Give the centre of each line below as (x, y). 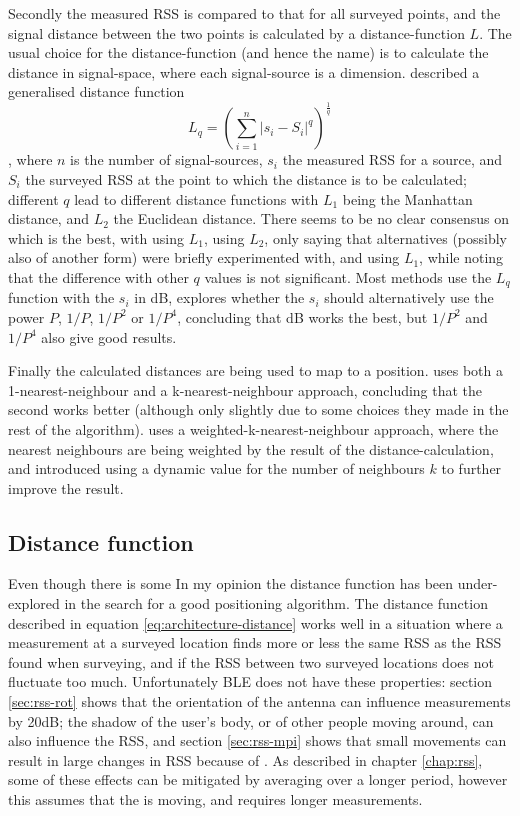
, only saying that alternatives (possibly (386, 237)
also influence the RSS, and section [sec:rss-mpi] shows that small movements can (257, 740)
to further (471, 468)
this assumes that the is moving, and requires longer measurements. (215, 799)
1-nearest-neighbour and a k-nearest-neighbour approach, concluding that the (245, 389)
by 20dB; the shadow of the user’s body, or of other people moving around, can (251, 720)
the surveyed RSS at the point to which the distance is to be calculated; (246, 178)
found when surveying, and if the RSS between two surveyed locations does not (251, 661)
